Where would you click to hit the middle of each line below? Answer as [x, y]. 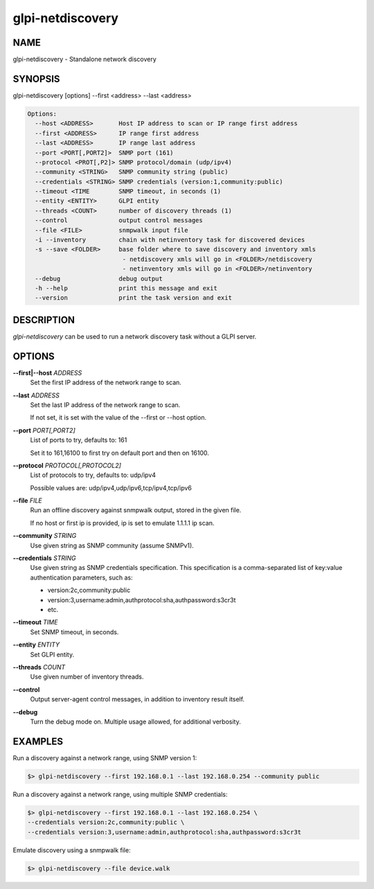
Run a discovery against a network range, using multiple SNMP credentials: [120, 794]
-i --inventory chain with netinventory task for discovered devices [170, 240]
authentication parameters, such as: [81, 577]
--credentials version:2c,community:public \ [106, 823]
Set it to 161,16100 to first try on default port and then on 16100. [119, 453]
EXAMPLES [38, 741]
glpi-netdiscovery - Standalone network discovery [85, 60]
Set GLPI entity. [52, 654]
